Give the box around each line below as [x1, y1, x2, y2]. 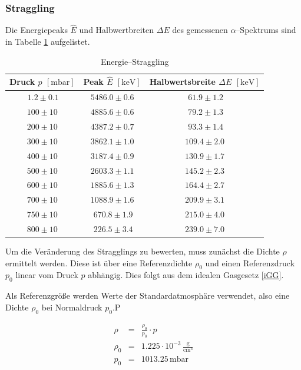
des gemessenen [172, 24, 228, 36]
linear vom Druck [15, 269, 78, 281]
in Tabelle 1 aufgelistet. [5, 35, 90, 48]
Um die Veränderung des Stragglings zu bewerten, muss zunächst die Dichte [5, 245, 280, 257]
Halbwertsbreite [149, 75, 216, 88]
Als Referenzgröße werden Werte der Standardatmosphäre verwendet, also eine [5, 289, 290, 302]
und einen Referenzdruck [205, 256, 295, 269]
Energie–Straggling [101, 55, 169, 67]
